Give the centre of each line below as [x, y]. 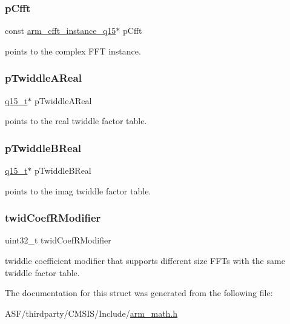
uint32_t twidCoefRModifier [58, 240]
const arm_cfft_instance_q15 [61, 31]
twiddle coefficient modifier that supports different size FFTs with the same [145, 261]
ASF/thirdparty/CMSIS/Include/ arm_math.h [91, 313]
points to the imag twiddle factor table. [78, 190]
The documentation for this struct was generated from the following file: [139, 293]
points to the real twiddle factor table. [76, 121]
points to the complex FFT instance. [73, 51]
